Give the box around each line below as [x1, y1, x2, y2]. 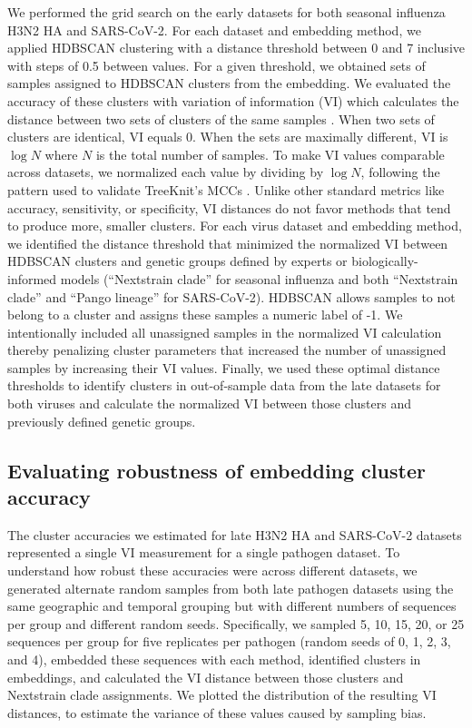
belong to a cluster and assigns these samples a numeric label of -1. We [7, 305, 403, 324]
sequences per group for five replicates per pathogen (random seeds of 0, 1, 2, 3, [7, 632, 451, 651]
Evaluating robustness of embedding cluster [7, 456, 426, 484]
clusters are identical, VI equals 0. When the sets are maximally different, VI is [7, 127, 448, 146]
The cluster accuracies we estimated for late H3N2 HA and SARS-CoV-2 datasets [7, 525, 462, 544]
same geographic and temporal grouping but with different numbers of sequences [7, 596, 457, 615]
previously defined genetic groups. [7, 411, 196, 430]
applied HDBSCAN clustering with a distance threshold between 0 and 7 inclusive [7, 38, 465, 57]
